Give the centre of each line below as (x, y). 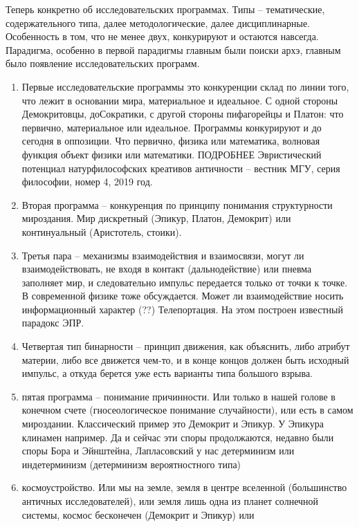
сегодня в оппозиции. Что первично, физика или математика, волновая (171, 141)
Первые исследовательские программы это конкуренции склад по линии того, (185, 86)
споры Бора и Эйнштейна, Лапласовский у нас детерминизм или (158, 451)
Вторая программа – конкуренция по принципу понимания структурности (177, 204)
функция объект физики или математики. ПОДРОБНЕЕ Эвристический (172, 154)
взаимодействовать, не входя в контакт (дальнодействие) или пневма (167, 269)
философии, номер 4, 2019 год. (87, 182)
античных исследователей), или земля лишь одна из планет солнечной (170, 501)
